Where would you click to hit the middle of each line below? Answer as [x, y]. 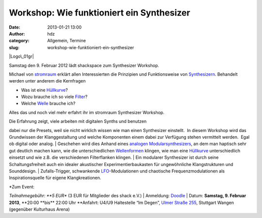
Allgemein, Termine [66, 41]
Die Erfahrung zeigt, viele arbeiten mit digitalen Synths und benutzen [78, 121]
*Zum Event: [22, 186]
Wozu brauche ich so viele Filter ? [54, 97]
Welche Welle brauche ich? [48, 103]
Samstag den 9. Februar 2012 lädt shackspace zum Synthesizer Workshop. [84, 65]
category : [19, 41]
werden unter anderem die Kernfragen [47, 81]
